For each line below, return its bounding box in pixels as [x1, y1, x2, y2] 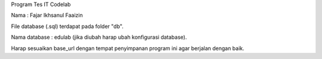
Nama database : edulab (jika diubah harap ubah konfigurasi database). [11, 33, 187, 41]
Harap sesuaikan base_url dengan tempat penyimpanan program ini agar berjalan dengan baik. [11, 45, 244, 52]
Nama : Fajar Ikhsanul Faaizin [11, 12, 83, 19]
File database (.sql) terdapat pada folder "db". [11, 23, 123, 30]
